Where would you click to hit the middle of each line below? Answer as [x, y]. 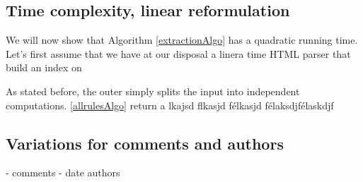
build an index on [44, 67]
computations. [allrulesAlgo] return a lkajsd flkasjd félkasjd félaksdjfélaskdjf [170, 105]
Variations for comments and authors [145, 143]
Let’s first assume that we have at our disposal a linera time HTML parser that [178, 53]
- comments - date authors [63, 172]
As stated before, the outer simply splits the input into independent [153, 91]
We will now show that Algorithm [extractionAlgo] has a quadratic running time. [182, 40]
